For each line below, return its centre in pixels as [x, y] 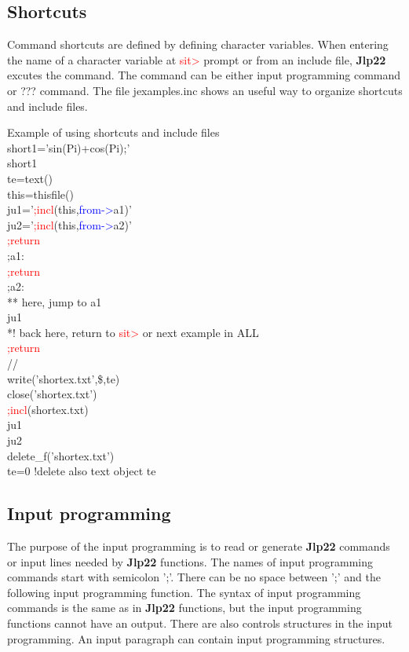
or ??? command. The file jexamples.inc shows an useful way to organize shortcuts [205, 90]
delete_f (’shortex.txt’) [61, 455]
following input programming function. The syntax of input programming [184, 592]
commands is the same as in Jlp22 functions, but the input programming [184, 608]
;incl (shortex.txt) [48, 409]
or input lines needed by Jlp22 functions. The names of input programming [190, 561]
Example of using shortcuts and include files [113, 132]
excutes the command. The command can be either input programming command [204, 75]
